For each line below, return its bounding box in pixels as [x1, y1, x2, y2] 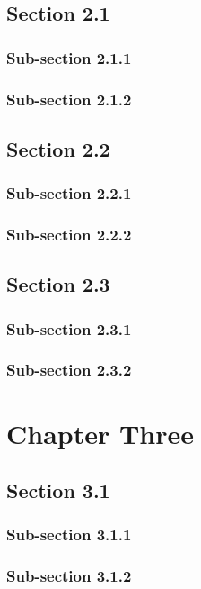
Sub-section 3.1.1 [6, 523, 132, 546]
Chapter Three [6, 414, 195, 451]
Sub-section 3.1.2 [6, 565, 132, 587]
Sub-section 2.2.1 [6, 182, 132, 204]
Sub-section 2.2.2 [6, 223, 132, 246]
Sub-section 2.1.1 [6, 46, 132, 68]
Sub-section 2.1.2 [6, 87, 132, 110]
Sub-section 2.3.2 [6, 358, 132, 381]
